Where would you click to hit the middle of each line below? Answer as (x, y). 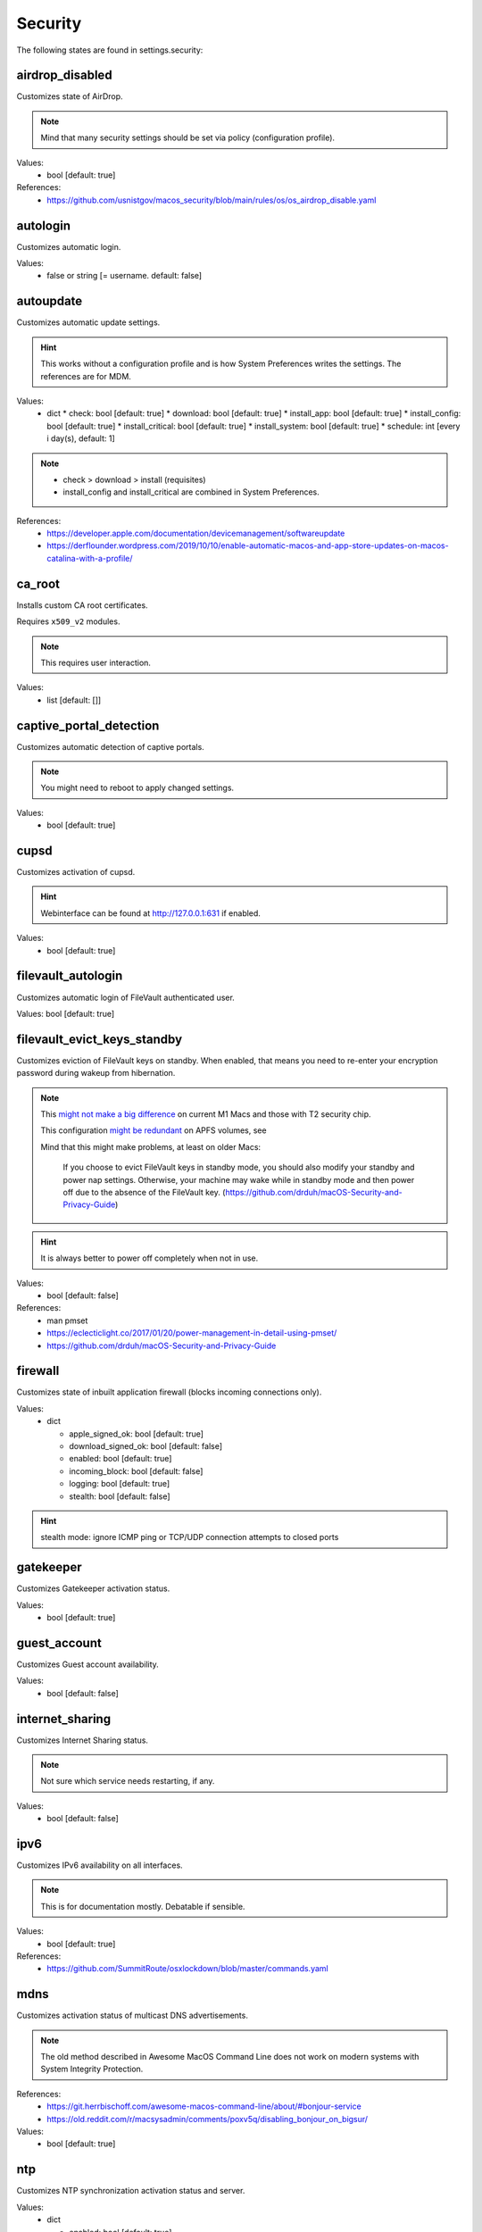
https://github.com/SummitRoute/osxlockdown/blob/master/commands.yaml (188, 1969)
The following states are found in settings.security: (110, 50)
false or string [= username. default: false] (125, 276)
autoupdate (50, 301)
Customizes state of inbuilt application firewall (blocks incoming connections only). (169, 1392)
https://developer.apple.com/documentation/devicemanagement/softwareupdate (196, 533)
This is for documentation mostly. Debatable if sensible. (143, 1906)
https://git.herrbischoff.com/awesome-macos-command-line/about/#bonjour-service (204, 2106)
